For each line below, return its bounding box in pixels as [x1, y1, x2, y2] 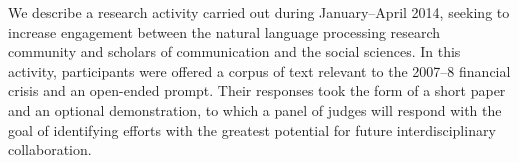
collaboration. [8, 139, 92, 160]
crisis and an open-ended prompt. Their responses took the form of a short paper [8, 80, 506, 101]
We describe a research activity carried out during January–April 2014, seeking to [8, 2, 510, 22]
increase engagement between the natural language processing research [8, 21, 441, 42]
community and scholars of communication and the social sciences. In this [8, 41, 461, 62]
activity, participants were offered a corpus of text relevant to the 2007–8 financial [8, 60, 511, 81]
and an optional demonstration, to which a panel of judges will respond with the [8, 99, 502, 120]
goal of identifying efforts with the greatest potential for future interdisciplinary [8, 119, 496, 140]
